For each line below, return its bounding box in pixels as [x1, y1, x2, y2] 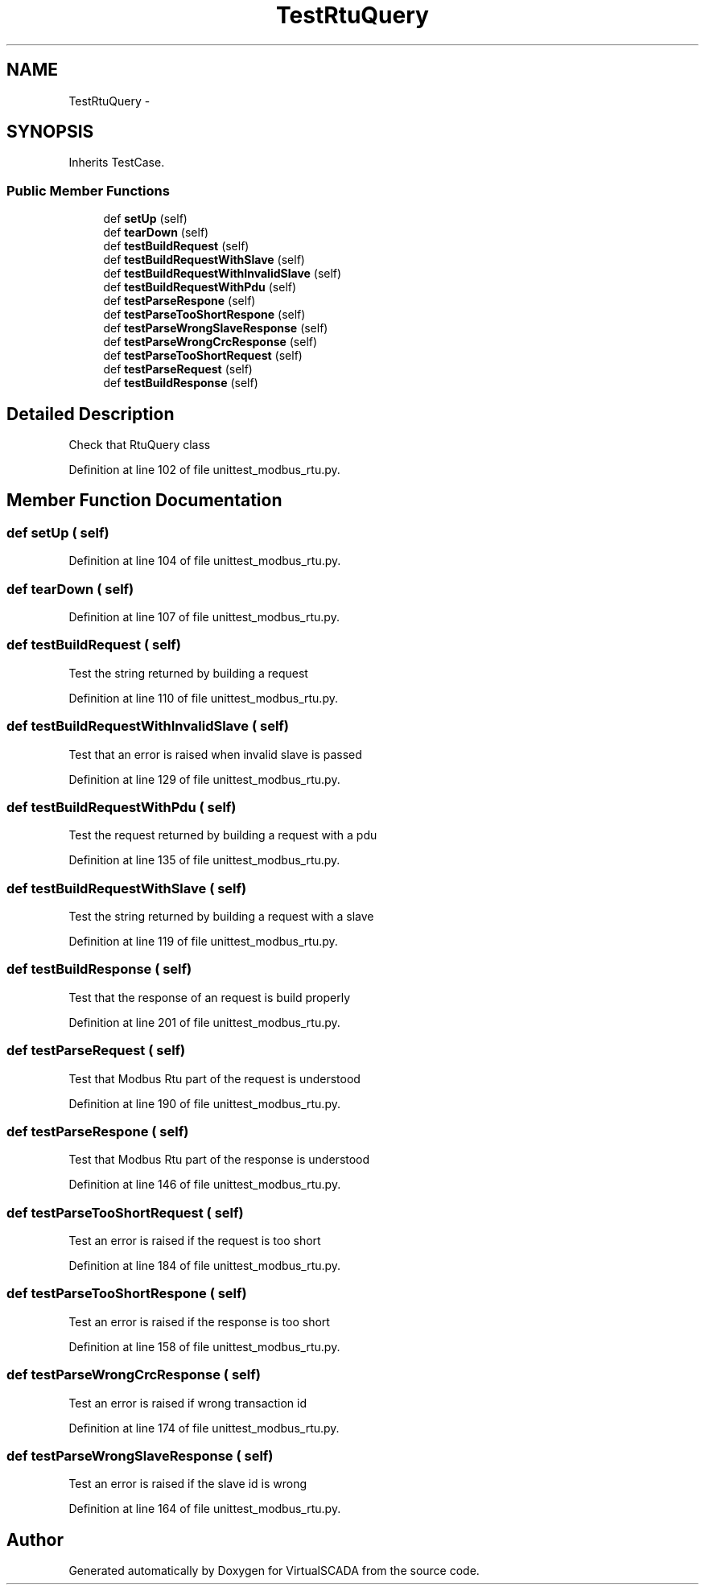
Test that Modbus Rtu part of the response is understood [68, 1152, 370, 1167]
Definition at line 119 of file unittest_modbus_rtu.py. [68, 934, 338, 948]
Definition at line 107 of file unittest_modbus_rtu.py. [68, 610, 340, 624]
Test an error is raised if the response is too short [68, 1314, 330, 1329]
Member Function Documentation [6, 490, 282, 511]
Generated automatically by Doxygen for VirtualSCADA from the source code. [68, 1564, 480, 1578]
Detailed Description [6, 403, 175, 424]
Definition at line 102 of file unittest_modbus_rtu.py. [68, 463, 340, 477]
